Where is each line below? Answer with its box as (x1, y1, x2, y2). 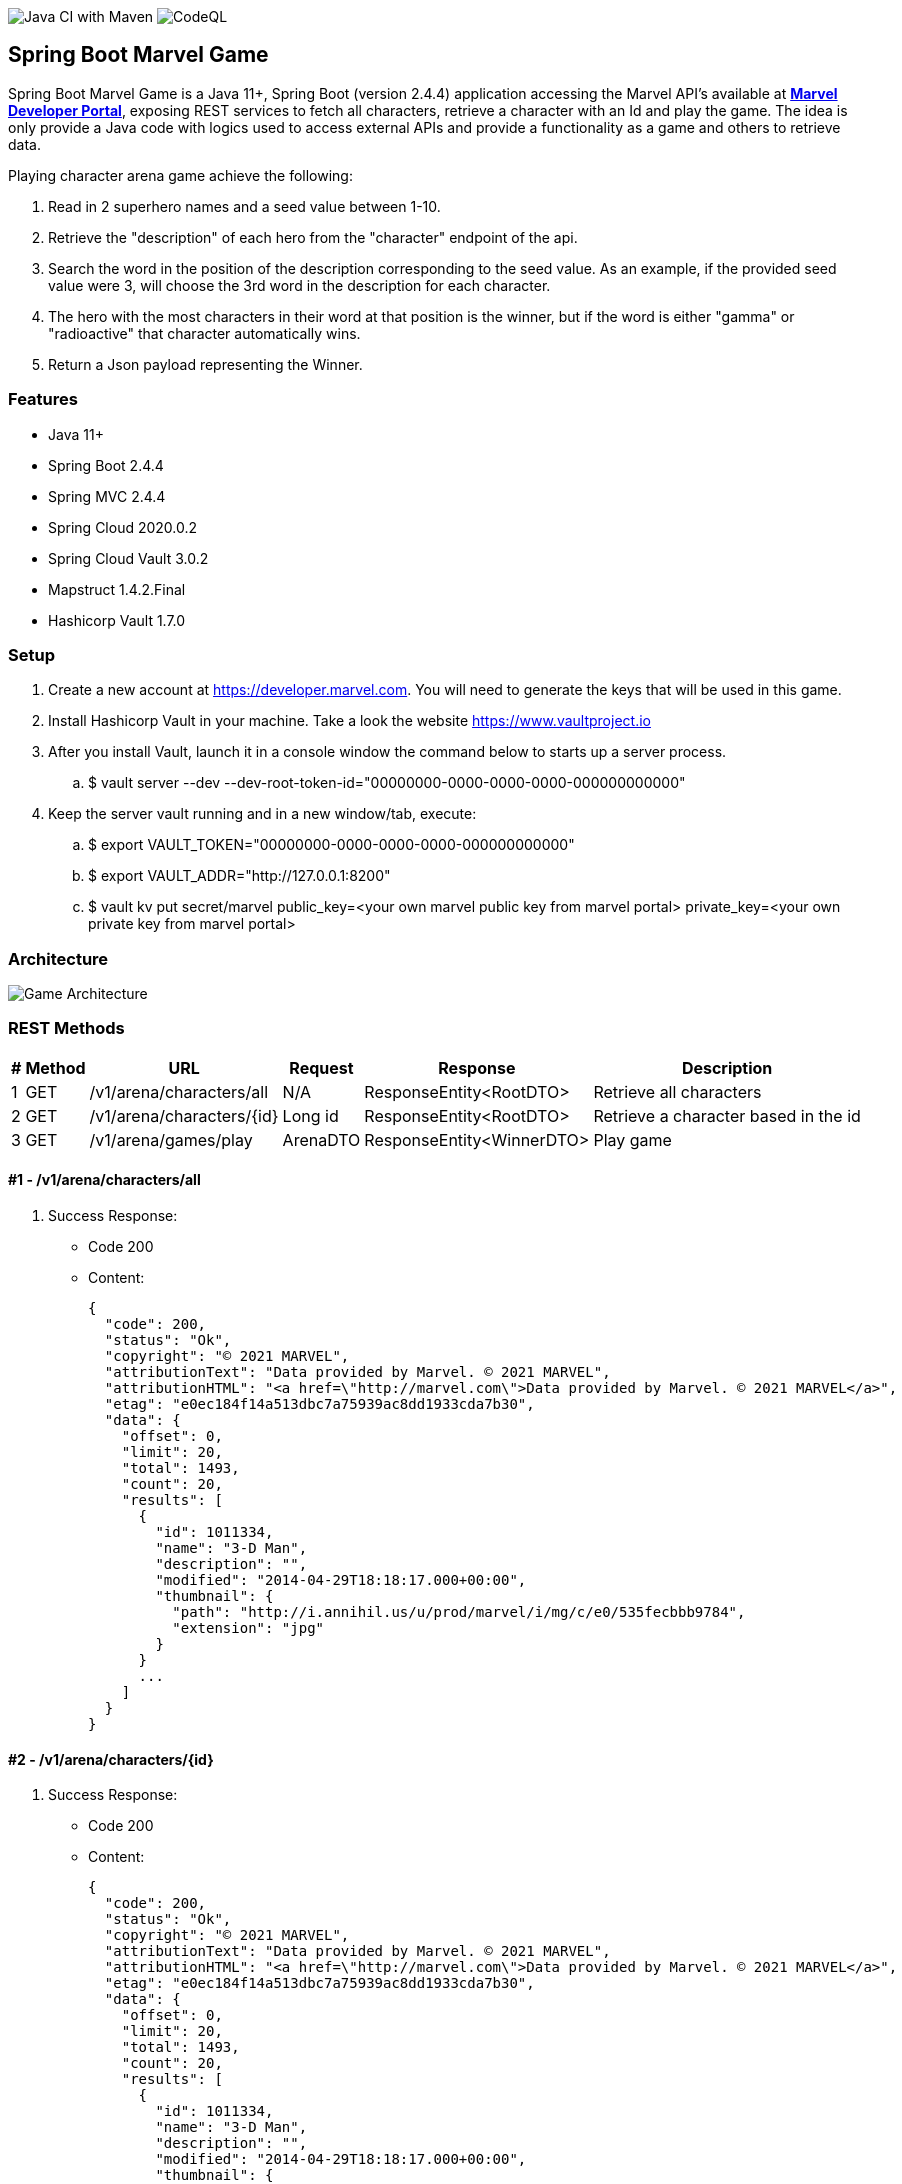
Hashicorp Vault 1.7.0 (48, 611, 186, 629)
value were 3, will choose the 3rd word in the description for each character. (48, 276, 551, 294)
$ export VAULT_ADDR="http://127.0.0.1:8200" (88, 867, 391, 885)
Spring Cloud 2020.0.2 (48, 518, 198, 536)
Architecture (8, 948, 109, 969)
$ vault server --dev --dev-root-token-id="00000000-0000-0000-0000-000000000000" (88, 774, 686, 792)
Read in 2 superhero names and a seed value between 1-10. (48, 197, 441, 215)
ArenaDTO (282, 1129, 361, 1150)
